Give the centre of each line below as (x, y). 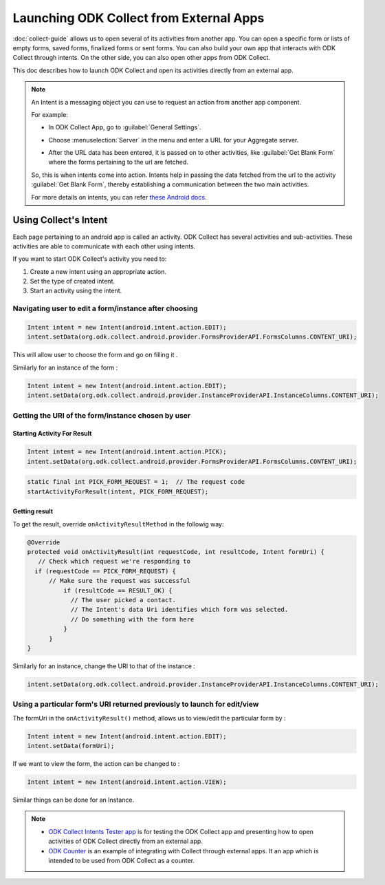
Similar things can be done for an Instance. (73, 800)
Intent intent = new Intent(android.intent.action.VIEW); (127, 782)
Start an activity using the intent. (76, 291)
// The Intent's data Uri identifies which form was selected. (179, 610)
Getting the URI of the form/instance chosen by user (102, 415)
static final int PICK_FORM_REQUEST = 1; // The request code (136, 482)
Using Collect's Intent (60, 220)
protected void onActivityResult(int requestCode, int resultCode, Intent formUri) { (176, 552)
